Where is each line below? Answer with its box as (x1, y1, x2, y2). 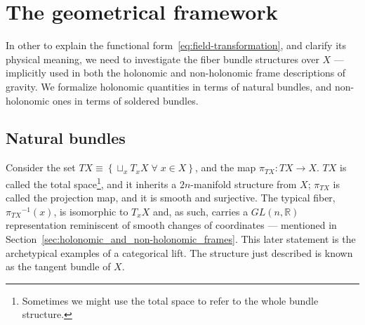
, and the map (195, 160, 256, 175)
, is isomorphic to (53, 204, 128, 218)
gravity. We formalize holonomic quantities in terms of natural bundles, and (6, 79, 332, 93)
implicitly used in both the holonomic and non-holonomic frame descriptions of (6, 65, 346, 80)
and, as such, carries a (152, 204, 248, 218)
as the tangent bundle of (6, 259, 111, 274)
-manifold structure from (190, 176, 297, 191)
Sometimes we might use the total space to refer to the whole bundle (22, 293, 319, 307)
